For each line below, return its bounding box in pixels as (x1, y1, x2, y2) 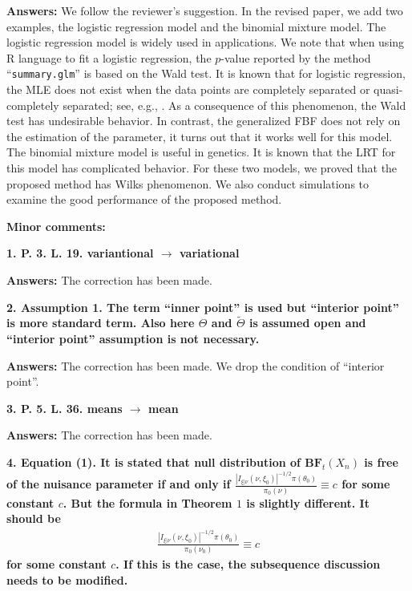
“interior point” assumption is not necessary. (6, 330, 260, 346)
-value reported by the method (220, 49, 371, 66)
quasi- (374, 81, 403, 98)
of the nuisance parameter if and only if (6, 476, 231, 492)
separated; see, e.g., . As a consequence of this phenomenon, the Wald (63, 96, 406, 113)
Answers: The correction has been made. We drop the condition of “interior (6, 357, 385, 374)
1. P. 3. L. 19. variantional (6, 245, 154, 261)
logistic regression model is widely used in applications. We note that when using (6, 34, 405, 51)
